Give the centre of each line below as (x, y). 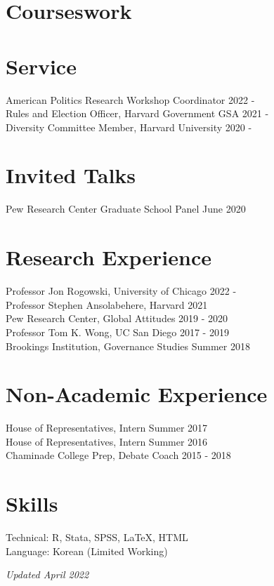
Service (41, 66)
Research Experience (109, 257)
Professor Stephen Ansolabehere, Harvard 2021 (107, 304)
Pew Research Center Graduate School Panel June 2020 (126, 209)
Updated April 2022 (47, 574)
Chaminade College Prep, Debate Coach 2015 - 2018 (118, 455)
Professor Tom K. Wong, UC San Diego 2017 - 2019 (117, 332)
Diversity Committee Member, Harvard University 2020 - (129, 127)
